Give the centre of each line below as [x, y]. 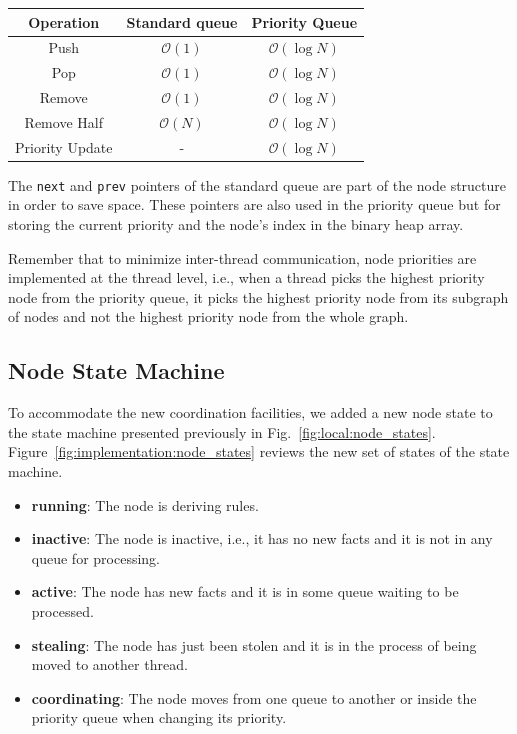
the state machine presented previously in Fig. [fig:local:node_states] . [222, 431]
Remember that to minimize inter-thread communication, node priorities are [242, 257]
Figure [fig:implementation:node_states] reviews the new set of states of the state [259, 451]
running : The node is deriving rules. [145, 504]
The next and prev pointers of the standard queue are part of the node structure [257, 184]
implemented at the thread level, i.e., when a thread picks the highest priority [246, 277]
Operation [64, 21]
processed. [62, 610]
